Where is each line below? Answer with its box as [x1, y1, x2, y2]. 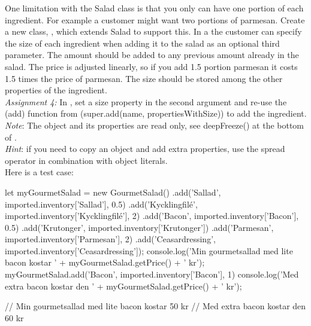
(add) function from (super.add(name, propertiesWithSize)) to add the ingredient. [5, 107, 307, 120]
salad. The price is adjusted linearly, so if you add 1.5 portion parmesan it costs [5, 60, 298, 72]
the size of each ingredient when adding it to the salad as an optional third [5, 36, 280, 49]
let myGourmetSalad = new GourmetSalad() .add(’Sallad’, [5, 185, 221, 198]
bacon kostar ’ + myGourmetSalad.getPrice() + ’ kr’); [5, 256, 205, 269]
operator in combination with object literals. [5, 154, 168, 166]
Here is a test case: [5, 166, 74, 178]
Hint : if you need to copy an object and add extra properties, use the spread [5, 142, 285, 155]
